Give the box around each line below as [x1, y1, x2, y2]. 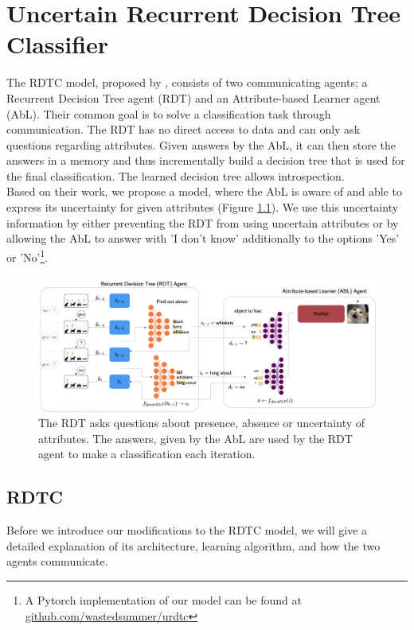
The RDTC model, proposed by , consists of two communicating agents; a [6, 74, 368, 91]
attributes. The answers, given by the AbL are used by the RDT [38, 430, 353, 446]
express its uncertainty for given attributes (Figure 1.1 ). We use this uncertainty [6, 199, 399, 216]
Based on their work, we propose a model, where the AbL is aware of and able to [6, 183, 402, 200]
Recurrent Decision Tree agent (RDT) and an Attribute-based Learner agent [6, 89, 381, 106]
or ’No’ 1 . [6, 246, 49, 265]
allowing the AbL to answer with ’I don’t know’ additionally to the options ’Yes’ [6, 230, 400, 247]
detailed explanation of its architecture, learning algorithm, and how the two [6, 537, 381, 554]
